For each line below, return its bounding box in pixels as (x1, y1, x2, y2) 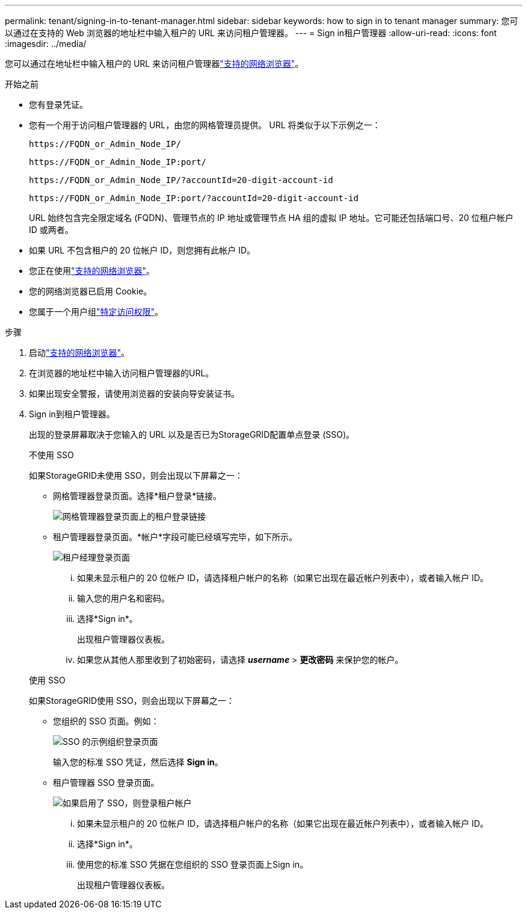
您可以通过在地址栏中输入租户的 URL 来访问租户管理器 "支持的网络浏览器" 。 (5, 58, 304, 69)
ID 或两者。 (29, 225, 73, 235)
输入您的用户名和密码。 (77, 593, 170, 603)
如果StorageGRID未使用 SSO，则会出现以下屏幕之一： (29, 470, 243, 480)
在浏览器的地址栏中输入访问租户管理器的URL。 (29, 368, 214, 378)
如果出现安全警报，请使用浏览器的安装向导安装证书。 (29, 388, 239, 399)
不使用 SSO (29, 450, 74, 460)
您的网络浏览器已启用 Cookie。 (29, 286, 152, 296)
